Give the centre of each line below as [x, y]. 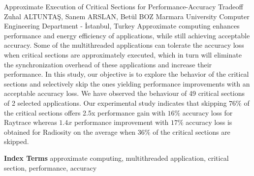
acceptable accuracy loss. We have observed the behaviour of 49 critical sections [124, 93]
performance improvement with [121, 122]
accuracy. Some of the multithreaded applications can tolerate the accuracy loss [124, 45]
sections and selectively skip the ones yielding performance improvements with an [127, 83]
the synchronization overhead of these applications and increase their [108, 64]
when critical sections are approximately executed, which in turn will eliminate [123, 54]
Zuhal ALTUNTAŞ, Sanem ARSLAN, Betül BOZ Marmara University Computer [127, 16]
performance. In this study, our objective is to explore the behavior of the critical [127, 74]
